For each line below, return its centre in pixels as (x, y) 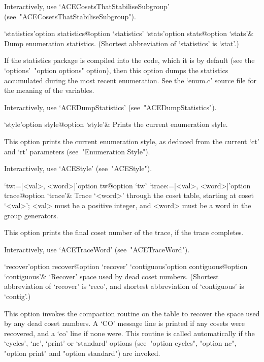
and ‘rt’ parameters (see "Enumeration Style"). (77, 151)
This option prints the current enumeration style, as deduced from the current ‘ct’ (132, 141)
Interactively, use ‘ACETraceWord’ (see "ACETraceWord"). (97, 249)
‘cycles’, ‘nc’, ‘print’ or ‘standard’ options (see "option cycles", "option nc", (120, 343)
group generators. (31, 215)
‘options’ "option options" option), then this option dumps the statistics (116, 70)
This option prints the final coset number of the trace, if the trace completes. (124, 232)
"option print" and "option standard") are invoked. (82, 353)
